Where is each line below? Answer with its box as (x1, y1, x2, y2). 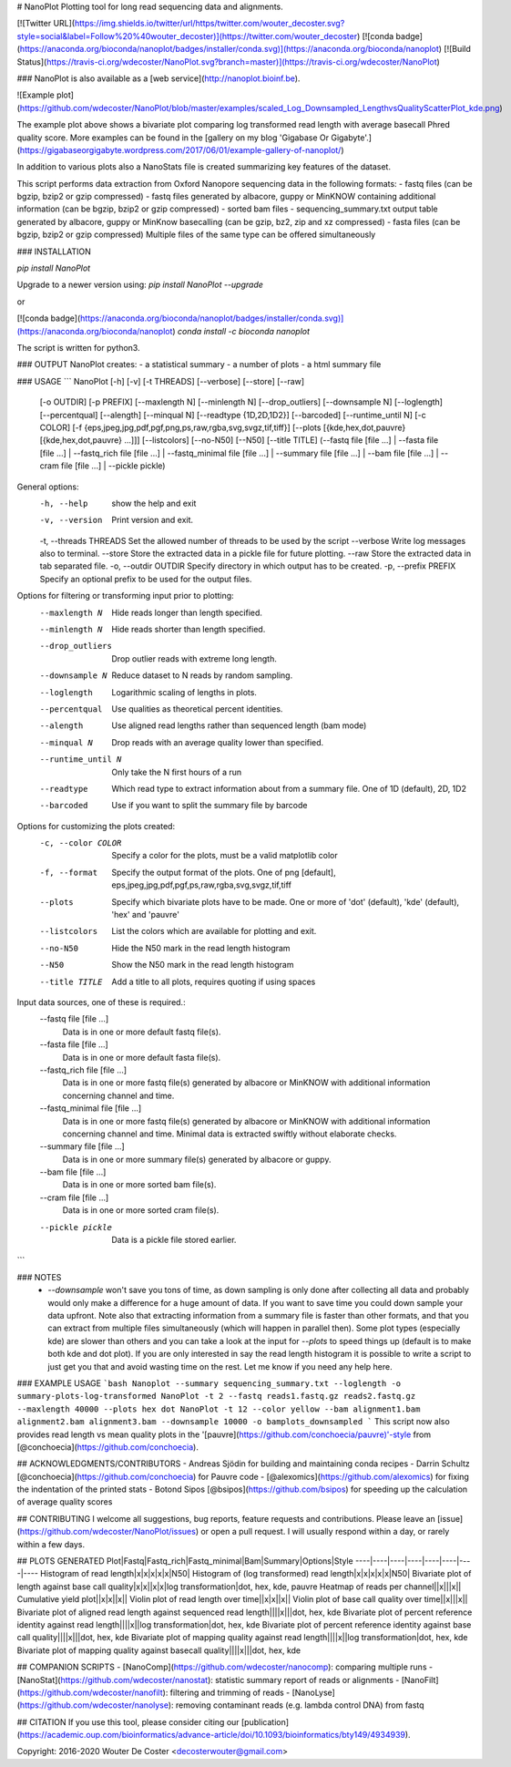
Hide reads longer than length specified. (111, 607, 263, 618)
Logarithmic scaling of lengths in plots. (111, 686, 257, 697)
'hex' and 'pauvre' (111, 909, 179, 920)
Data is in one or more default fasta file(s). (62, 1052, 221, 1063)
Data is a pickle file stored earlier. (111, 1235, 237, 1246)
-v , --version (39, 515, 103, 526)
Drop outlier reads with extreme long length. (111, 652, 277, 664)
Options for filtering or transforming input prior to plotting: (16, 591, 234, 601)
